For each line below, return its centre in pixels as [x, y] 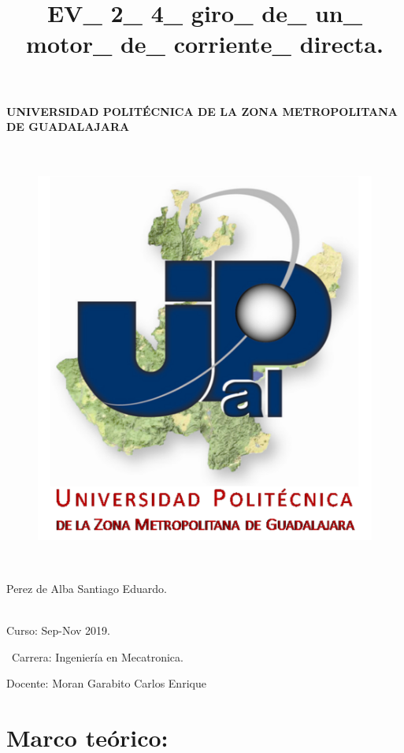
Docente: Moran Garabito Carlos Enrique [106, 683]
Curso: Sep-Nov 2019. [58, 630]
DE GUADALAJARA [68, 127]
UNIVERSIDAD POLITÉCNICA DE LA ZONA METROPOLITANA [202, 111]
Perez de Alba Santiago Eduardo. [87, 588]
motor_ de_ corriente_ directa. [205, 44]
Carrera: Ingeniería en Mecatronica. [97, 656]
